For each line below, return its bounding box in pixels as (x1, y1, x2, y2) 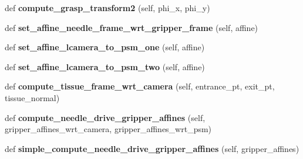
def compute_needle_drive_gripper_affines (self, (5, 111, 206, 123)
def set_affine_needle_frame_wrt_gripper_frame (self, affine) (5, 21, 258, 33)
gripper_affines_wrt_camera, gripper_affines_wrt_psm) (5, 123, 212, 135)
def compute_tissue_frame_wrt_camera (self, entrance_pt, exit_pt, (5, 80, 275, 92)
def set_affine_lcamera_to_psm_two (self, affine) (5, 60, 205, 72)
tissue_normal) (5, 91, 60, 103)
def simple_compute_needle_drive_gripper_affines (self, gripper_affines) (5, 142, 299, 154)
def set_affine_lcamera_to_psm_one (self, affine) (5, 41, 205, 53)
